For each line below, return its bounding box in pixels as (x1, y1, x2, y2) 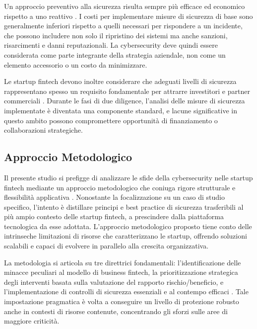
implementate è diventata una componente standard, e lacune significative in (4, 105, 237, 115)
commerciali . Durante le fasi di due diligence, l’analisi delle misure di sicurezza (4, 95, 245, 106)
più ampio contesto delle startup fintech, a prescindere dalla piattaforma (4, 211, 224, 222)
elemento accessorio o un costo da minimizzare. (4, 59, 147, 70)
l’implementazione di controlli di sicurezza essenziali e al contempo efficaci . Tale (4, 286, 249, 297)
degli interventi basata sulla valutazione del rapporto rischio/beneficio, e (4, 276, 224, 287)
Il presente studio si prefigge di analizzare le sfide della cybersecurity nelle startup (4, 172, 253, 182)
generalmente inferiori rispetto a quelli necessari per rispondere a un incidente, (4, 20, 243, 31)
